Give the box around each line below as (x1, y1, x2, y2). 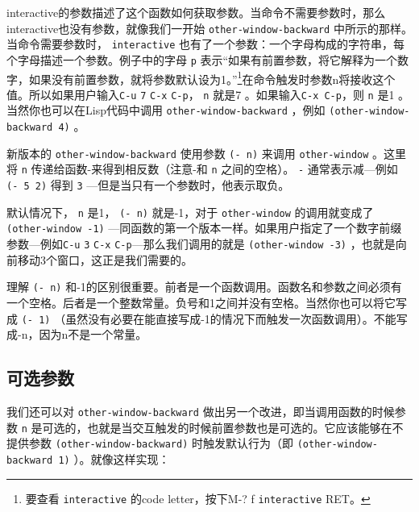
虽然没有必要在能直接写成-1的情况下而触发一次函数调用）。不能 (65, 310, 396, 327)
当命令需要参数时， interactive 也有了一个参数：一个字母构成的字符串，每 (6, 35, 405, 52)
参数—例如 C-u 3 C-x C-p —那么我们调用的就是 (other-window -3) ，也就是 (6, 235, 396, 252)
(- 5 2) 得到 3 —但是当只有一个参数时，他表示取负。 (6, 177, 290, 194)
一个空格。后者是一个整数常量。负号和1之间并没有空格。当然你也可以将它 (6, 293, 396, 310)
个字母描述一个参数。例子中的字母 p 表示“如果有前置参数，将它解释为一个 (6, 51, 398, 68)
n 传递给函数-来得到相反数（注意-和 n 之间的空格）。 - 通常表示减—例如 (21, 160, 398, 177)
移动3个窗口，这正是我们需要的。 (17, 251, 193, 268)
